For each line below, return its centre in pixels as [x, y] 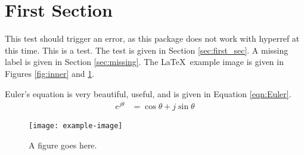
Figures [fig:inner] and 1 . [50, 73]
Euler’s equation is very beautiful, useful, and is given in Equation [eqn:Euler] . [148, 93]
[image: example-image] [76, 126]
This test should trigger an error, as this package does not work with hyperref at [152, 38]
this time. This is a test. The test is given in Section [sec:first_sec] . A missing [147, 50]
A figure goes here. [63, 145]
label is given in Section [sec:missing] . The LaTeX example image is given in [144, 62]
